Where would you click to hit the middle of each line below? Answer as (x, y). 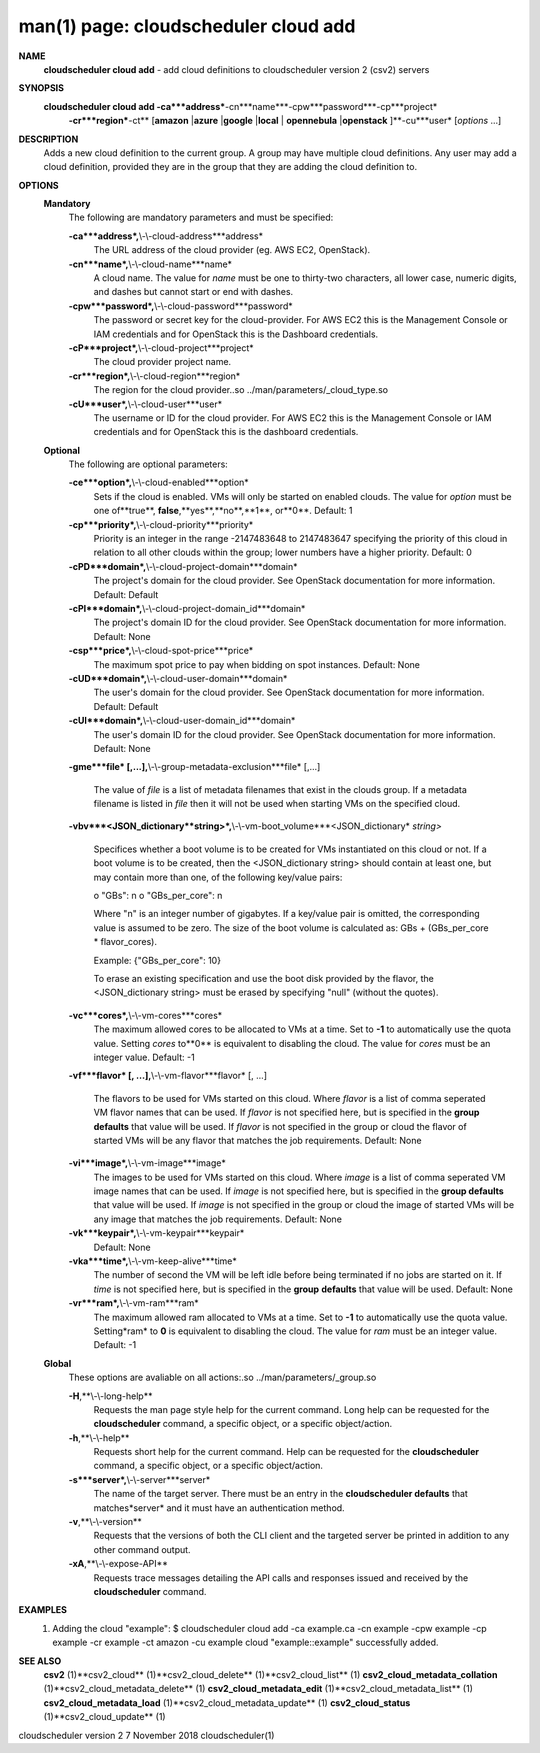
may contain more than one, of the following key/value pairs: (218, 877)
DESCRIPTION (48, 139)
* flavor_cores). (125, 942)
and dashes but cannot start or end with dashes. (193, 292)
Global (57, 1363)
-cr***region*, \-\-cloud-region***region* (154, 376)
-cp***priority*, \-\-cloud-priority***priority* (161, 524)
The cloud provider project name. (162, 362)
